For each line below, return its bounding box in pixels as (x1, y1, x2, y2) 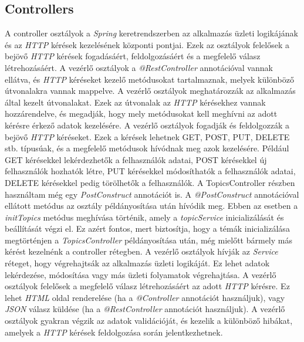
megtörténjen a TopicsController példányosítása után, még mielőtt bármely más (5, 233, 292, 246)
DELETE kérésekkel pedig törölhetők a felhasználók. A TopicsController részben (5, 176, 295, 188)
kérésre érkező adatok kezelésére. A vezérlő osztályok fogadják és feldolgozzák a (5, 118, 289, 131)
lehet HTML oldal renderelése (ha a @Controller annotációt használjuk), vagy (5, 291, 285, 303)
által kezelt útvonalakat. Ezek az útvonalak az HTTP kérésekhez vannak (5, 96, 266, 108)
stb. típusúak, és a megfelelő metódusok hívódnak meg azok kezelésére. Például (5, 142, 289, 154)
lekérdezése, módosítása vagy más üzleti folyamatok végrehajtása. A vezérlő (5, 268, 276, 280)
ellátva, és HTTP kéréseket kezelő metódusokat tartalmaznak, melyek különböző (5, 73, 294, 85)
